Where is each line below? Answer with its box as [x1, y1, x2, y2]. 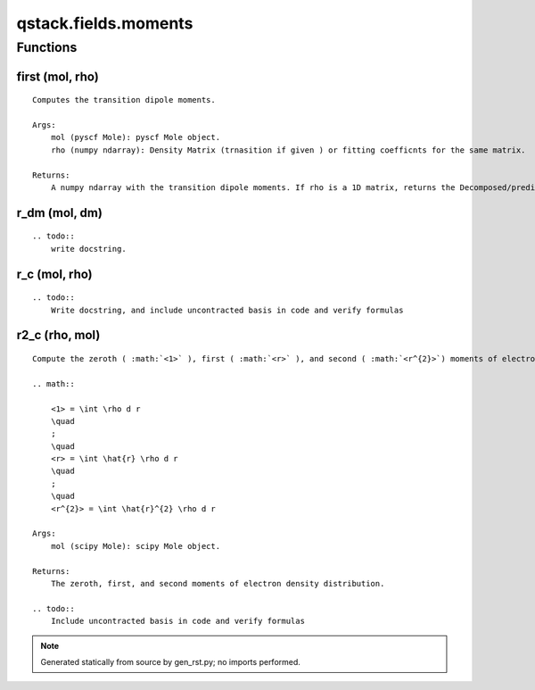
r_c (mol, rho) [16, 266, 93, 281]
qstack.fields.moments [16, 13, 193, 33]
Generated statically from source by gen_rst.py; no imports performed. [40, 656, 300, 667]
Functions [16, 39, 78, 55]
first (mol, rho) [16, 69, 100, 84]
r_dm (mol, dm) [16, 205, 103, 220]
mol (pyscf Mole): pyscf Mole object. [50, 132, 221, 143]
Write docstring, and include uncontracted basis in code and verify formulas [50, 304, 404, 315]
